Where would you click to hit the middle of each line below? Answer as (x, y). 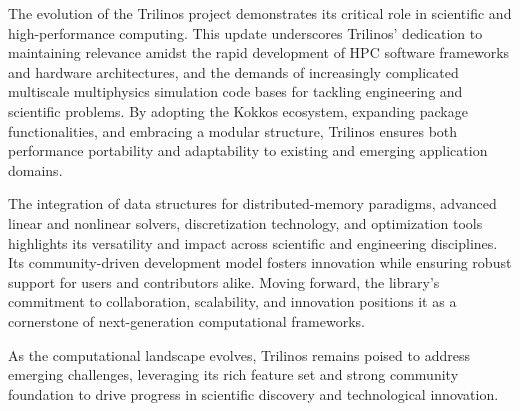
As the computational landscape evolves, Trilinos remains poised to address (239, 354)
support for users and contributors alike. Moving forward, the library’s (224, 281)
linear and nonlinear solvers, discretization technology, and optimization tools (245, 222)
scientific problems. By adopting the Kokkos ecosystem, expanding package (238, 110)
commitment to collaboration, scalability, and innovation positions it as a (232, 301)
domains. (35, 169)
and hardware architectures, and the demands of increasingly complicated (233, 71)
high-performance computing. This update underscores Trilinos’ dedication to (245, 32)
